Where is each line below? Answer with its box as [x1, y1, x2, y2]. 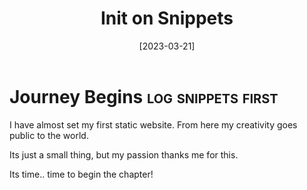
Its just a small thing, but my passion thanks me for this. [9, 148, 239, 161]
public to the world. [9, 129, 89, 141]
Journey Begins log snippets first [9, 85, 279, 108]
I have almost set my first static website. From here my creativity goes [9, 118, 298, 131]
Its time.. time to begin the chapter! [9, 168, 154, 180]
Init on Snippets [100, 7, 234, 30]
